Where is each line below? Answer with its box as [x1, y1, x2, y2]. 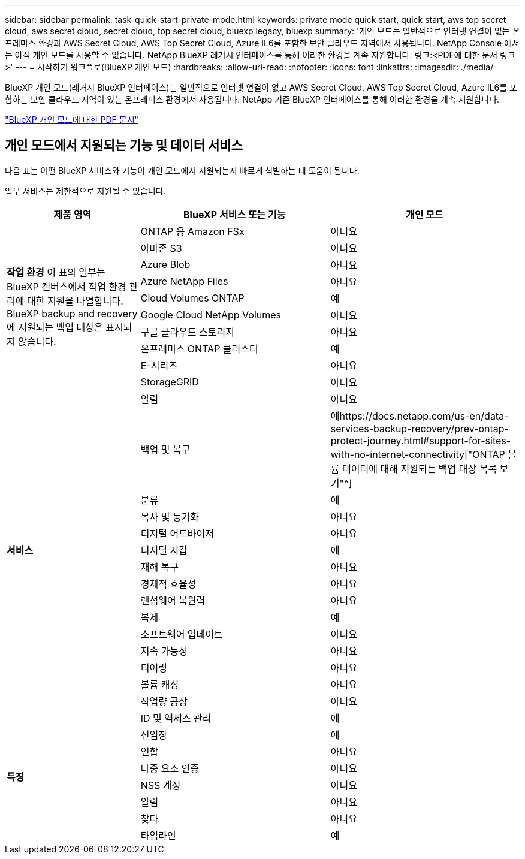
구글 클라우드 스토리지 [140, 325, 234, 338]
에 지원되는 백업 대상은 [7, 321, 103, 333]
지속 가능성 [140, 644, 188, 657]
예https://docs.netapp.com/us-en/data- [330, 409, 509, 422]
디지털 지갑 [140, 544, 188, 556]
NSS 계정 [140, 779, 181, 791]
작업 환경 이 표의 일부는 [7, 266, 105, 278]
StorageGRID [140, 375, 199, 388]
